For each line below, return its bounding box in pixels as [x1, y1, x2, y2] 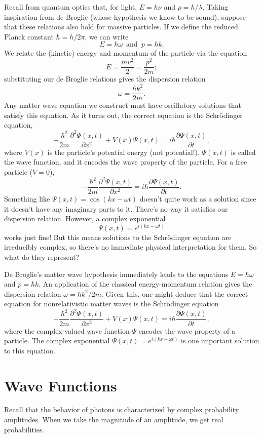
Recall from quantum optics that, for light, [4, 2, 137, 12]
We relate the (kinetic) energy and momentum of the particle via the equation [4, 48, 247, 58]
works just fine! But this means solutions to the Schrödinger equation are [4, 231, 232, 242]
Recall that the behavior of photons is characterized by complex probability [4, 404, 239, 415]
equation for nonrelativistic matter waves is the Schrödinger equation [4, 298, 219, 309]
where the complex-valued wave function [4, 325, 130, 336]
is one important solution [181, 335, 259, 346]
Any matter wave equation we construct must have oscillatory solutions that [4, 100, 241, 110]
